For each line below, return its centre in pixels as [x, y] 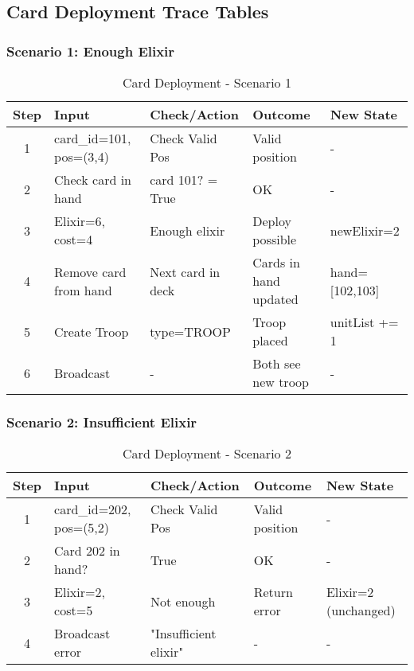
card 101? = [184, 179]
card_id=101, [93, 138]
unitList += [364, 322]
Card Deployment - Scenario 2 [207, 454]
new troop [281, 382]
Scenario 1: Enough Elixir [91, 51]
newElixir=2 [365, 230]
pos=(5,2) [82, 528]
